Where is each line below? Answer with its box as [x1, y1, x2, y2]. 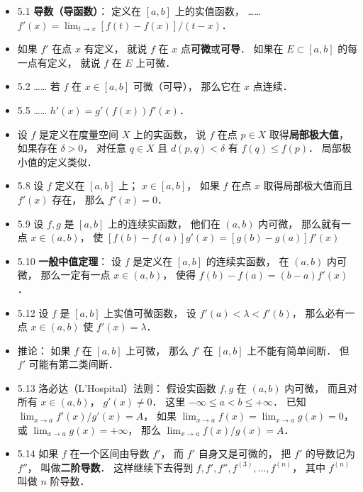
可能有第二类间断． [28, 357, 118, 371]
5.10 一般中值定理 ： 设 [17, 253, 122, 268]
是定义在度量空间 [39, 126, 119, 141]
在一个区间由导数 [69, 446, 150, 461]
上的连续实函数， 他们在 [108, 216, 220, 230]
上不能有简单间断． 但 [247, 342, 350, 357]
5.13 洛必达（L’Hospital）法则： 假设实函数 [17, 380, 216, 395]
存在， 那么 [52, 191, 105, 206]
